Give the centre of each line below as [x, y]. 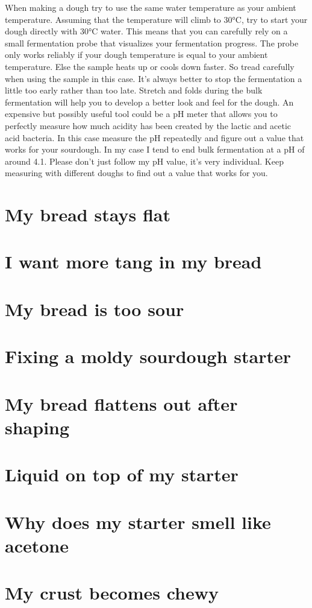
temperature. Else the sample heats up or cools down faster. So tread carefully [150, 66]
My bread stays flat [88, 214]
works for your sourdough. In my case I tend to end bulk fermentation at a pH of [155, 149]
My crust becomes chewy [112, 593]
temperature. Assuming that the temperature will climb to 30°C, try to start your [156, 19]
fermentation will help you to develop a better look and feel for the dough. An [149, 102]
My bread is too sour [95, 309]
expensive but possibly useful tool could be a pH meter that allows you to [141, 114]
